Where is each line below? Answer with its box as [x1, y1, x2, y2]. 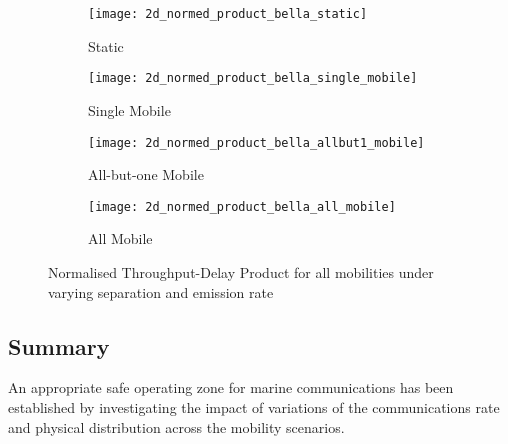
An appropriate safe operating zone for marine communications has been [8, 377, 454, 398]
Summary [8, 330, 110, 361]
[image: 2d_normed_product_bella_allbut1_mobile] [88, 135, 425, 150]
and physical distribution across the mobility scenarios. [8, 416, 345, 437]
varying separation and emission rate [48, 281, 274, 302]
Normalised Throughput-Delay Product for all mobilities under [48, 262, 434, 282]
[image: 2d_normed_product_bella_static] [88, 7, 368, 21]
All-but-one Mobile [88, 164, 204, 185]
